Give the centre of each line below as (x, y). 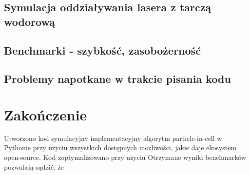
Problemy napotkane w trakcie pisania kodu (117, 79)
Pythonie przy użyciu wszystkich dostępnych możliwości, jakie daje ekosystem (120, 147)
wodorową (29, 21)
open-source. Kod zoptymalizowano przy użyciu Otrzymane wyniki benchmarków (125, 157)
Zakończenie (46, 114)
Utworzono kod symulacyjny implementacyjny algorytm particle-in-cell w (113, 138)
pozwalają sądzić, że (34, 166)
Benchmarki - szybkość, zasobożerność (102, 50)
